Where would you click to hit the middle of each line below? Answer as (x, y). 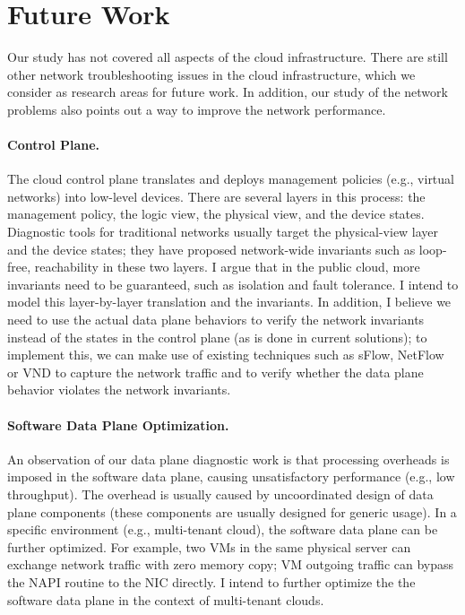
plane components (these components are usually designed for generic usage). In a (232, 511)
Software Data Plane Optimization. (118, 424)
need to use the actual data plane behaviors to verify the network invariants (216, 320)
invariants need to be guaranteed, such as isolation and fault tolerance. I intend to (233, 284)
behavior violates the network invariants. (119, 390)
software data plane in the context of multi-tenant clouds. (166, 599)
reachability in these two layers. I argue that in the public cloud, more (227, 267)
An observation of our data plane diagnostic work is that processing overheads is (228, 459)
